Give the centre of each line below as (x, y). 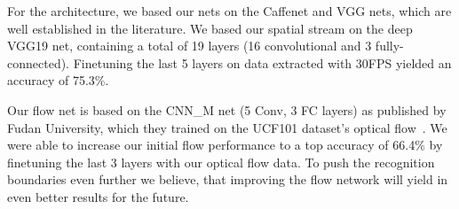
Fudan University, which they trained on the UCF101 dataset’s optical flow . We (227, 127)
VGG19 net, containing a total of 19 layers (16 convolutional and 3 (190, 46)
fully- (389, 46)
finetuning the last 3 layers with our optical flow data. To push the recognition (221, 162)
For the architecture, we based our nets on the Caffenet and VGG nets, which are (229, 11)
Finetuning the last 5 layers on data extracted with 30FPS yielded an (262, 62)
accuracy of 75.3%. (58, 80)
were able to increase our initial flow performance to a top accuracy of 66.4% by (225, 145)
